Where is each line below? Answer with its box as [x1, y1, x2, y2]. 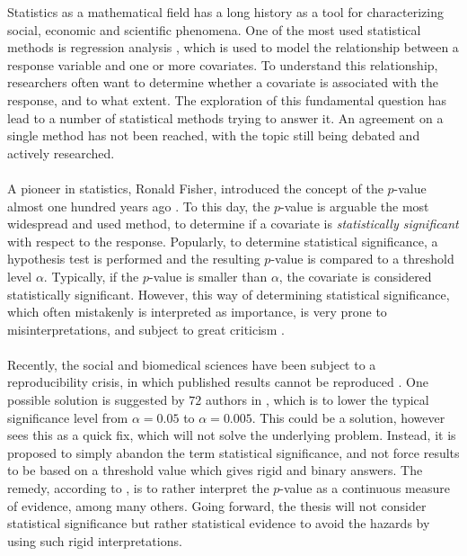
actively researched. [7, 143, 115, 162]
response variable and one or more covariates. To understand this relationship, [7, 55, 438, 74]
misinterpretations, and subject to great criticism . [7, 319, 285, 338]
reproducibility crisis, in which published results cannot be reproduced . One [7, 372, 428, 391]
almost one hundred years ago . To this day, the [7, 196, 270, 215]
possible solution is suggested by [7, 390, 185, 409]
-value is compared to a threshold [270, 249, 454, 268]
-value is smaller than [148, 266, 268, 285]
